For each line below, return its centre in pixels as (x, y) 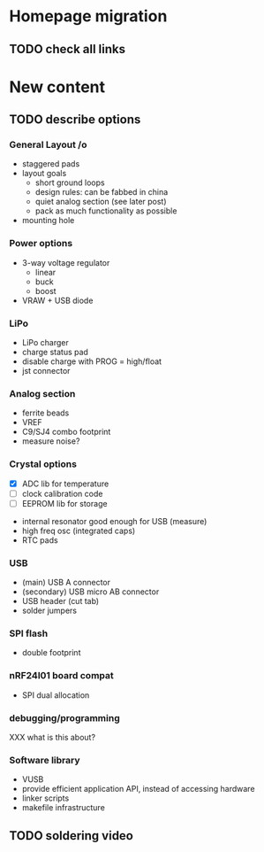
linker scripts (45, 798)
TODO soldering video (72, 836)
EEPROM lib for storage (64, 503)
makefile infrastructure (64, 808)
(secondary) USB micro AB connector (91, 592)
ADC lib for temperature (65, 484)
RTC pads (40, 540)
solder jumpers (49, 611)
